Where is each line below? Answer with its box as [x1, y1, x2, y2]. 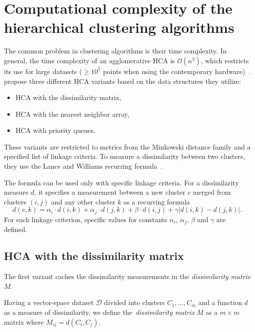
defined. [4, 224, 27, 234]
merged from [192, 187, 231, 197]
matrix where [4, 316, 44, 327]
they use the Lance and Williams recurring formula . [4, 161, 163, 171]
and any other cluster [51, 196, 116, 206]
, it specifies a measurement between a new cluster [34, 187, 185, 197]
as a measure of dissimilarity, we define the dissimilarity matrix [4, 306, 195, 317]
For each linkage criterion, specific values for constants [4, 214, 167, 224]
